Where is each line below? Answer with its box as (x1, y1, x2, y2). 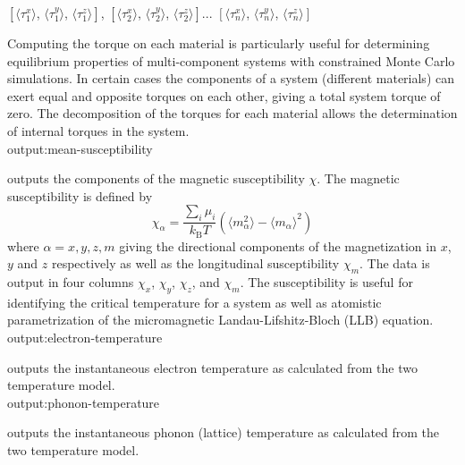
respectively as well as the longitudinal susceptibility (51, 254, 340, 273)
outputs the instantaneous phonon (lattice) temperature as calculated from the (7, 423, 440, 442)
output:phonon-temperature (7, 393, 160, 411)
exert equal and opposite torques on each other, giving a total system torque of (7, 86, 441, 105)
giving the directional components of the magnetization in (119, 236, 436, 255)
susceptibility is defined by (7, 186, 153, 205)
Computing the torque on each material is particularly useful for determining (7, 34, 430, 52)
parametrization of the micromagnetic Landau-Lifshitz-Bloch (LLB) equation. (7, 310, 434, 329)
